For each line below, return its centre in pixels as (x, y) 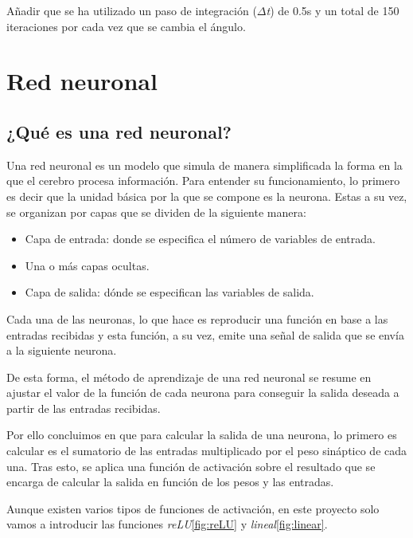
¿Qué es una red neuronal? (119, 131)
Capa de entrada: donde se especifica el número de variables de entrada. (200, 239)
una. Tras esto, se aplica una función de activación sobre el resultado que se (191, 466)
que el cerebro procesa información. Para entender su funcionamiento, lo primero (203, 181)
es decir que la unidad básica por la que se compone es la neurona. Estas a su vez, (207, 196)
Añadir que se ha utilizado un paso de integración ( (132, 10)
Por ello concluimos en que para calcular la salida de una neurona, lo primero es (202, 435)
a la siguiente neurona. (62, 350)
